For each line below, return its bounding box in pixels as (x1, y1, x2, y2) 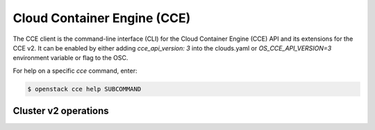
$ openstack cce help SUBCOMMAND (27, 85, 142, 93)
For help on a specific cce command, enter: (12, 66, 138, 75)
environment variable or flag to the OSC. (12, 54, 128, 62)
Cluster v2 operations (12, 105, 109, 117)
